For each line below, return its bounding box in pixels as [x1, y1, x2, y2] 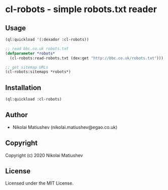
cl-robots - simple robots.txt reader [5, 4, 157, 15]
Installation [5, 83, 41, 92]
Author [5, 111, 28, 119]
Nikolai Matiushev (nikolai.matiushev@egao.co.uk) [12, 124, 118, 130]
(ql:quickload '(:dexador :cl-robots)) [5, 37, 89, 42]
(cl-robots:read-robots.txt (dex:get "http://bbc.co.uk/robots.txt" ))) [10, 56, 164, 61]
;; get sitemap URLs [5, 65, 49, 70]
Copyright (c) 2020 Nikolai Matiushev [5, 152, 83, 158]
